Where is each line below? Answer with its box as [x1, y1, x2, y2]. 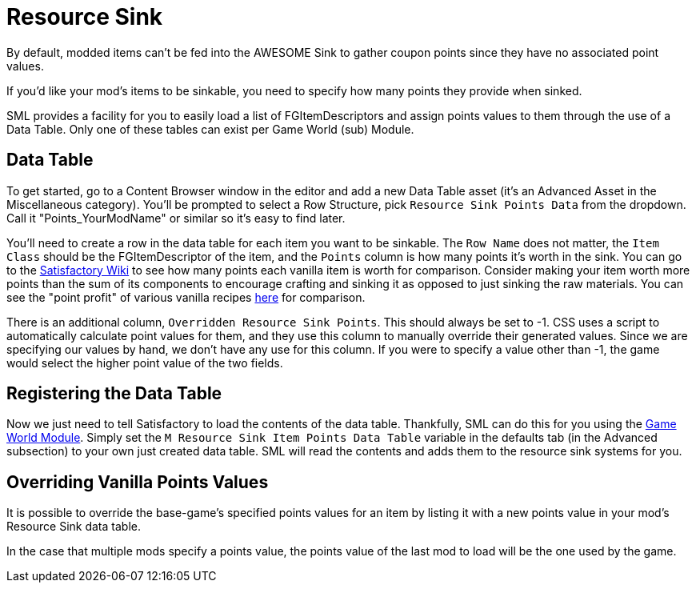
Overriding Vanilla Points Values [6, 471, 269, 492]
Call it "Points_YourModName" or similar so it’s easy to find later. [6, 210, 346, 225]
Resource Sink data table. [6, 519, 141, 534]
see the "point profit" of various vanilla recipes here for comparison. [6, 290, 366, 304]
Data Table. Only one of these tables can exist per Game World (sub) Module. [6, 122, 414, 136]
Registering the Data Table [6, 383, 222, 404]
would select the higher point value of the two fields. [6, 355, 283, 370]
